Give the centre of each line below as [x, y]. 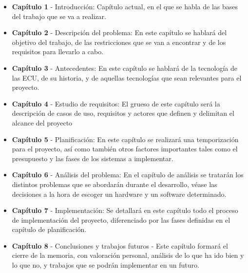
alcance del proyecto [42, 122]
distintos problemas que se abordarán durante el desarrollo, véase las [114, 184]
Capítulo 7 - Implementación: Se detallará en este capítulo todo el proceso [125, 210]
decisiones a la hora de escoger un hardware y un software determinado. [119, 194]
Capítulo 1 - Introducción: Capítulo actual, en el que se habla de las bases [125, 6]
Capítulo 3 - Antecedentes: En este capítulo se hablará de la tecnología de [124, 68]
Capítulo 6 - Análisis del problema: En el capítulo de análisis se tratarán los [128, 175]
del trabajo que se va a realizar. [59, 16]
